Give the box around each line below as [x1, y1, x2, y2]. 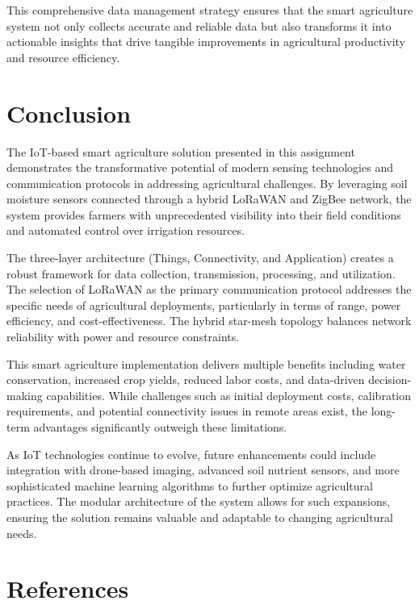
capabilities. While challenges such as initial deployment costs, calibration [46, 386, 412, 403]
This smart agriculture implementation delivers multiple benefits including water [6, 355, 406, 372]
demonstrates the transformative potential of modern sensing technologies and [6, 159, 393, 176]
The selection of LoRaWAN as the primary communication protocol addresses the [6, 281, 412, 298]
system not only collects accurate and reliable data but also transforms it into [6, 17, 392, 34]
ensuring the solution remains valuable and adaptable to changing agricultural [6, 508, 393, 525]
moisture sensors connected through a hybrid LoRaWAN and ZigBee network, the [6, 190, 412, 207]
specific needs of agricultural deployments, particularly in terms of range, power [6, 296, 401, 313]
